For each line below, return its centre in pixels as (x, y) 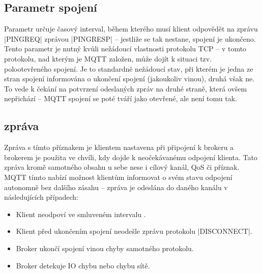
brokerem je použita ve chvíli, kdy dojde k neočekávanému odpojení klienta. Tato (131, 157)
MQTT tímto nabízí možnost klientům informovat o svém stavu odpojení (118, 177)
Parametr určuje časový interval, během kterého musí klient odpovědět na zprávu (131, 29)
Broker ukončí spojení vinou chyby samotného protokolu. (105, 248)
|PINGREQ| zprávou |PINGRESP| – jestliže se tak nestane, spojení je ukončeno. (130, 38)
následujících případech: (41, 197)
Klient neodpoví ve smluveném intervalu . (81, 214)
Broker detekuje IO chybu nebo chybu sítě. (83, 265)
